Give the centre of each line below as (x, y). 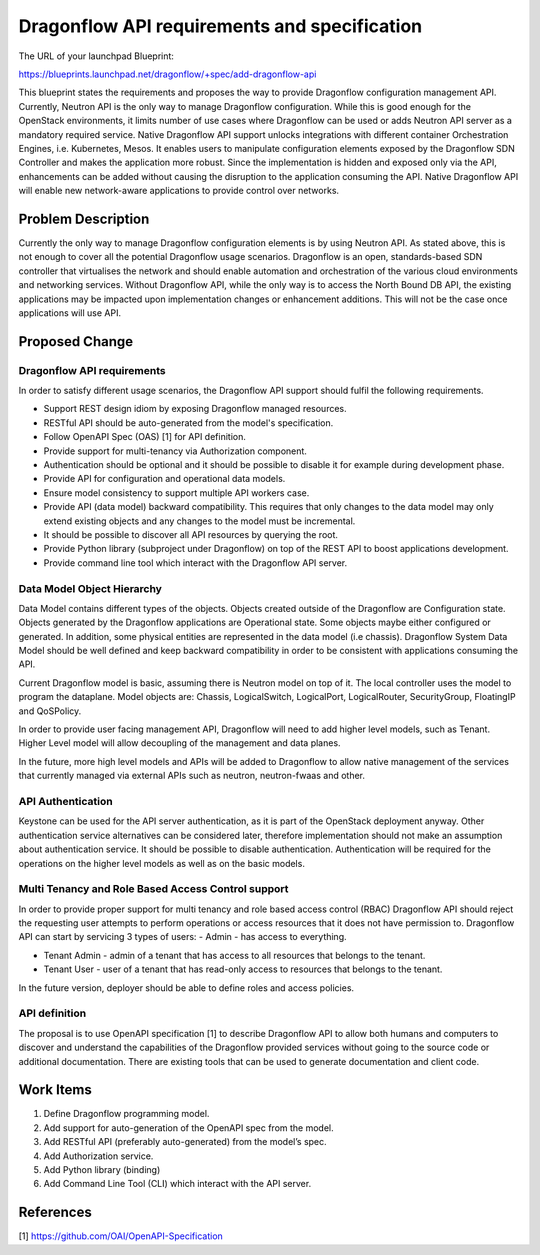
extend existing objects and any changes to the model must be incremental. (199, 521)
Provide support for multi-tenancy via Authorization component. (175, 451)
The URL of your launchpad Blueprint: (96, 56)
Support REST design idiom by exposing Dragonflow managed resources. (195, 409)
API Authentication (66, 801)
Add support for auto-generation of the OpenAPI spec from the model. (188, 1127)
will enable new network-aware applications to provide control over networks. (179, 191)
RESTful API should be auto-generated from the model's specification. (188, 422)
